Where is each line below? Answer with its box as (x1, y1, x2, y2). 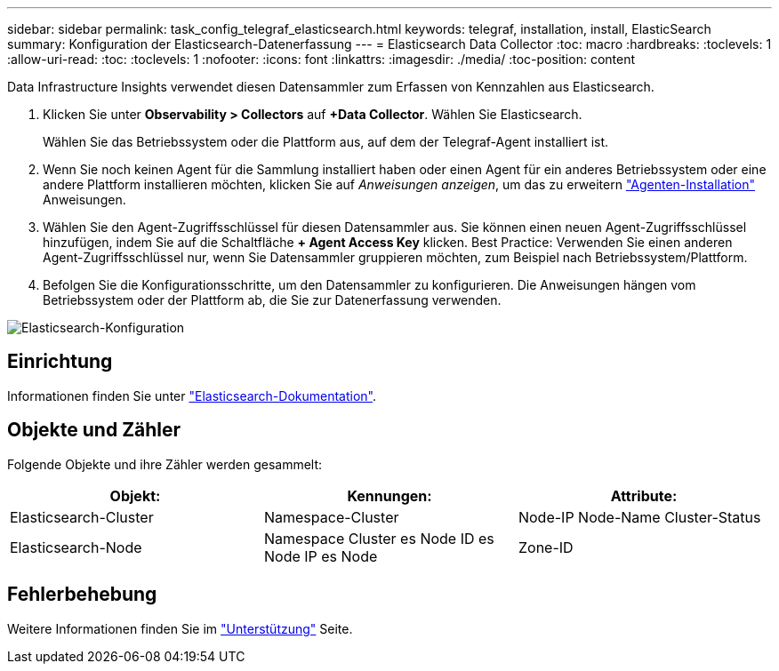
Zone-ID (518, 538, 574, 556)
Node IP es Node (263, 547, 378, 565)
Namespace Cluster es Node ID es (263, 529, 494, 547)
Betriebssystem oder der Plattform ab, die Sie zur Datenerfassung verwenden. (43, 292, 502, 308)
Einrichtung (7, 350, 113, 373)
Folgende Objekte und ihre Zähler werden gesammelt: (7, 456, 323, 472)
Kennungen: (347, 486, 432, 505)
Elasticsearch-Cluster (10, 507, 154, 526)
